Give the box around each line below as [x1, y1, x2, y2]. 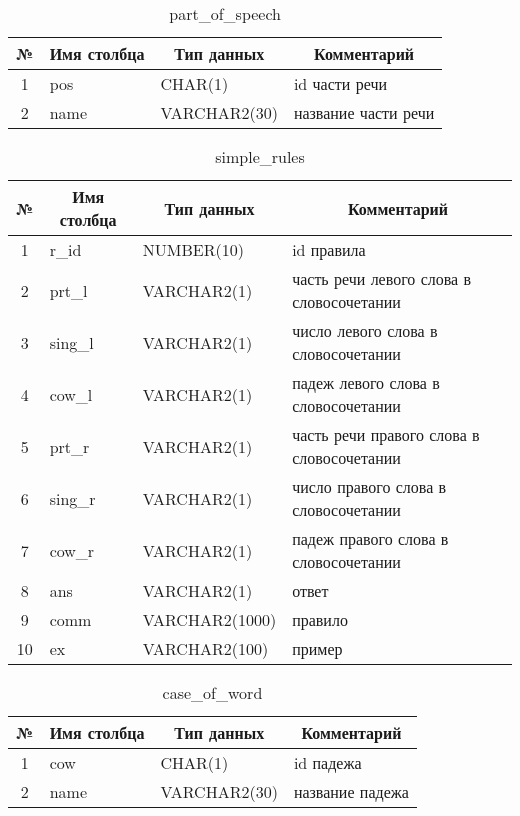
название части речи [293, 101, 435, 124]
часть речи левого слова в [292, 267, 472, 290]
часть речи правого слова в [292, 423, 480, 446]
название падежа [293, 780, 409, 803]
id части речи [293, 72, 387, 95]
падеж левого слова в [292, 371, 440, 394]
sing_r [49, 486, 96, 510]
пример [292, 637, 343, 660]
